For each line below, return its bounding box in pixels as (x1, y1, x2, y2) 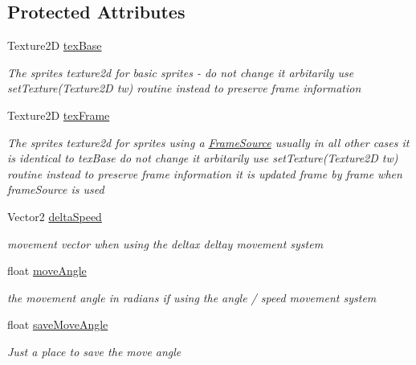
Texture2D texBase (7, 37, 102, 54)
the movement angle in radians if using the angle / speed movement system (7, 289, 377, 306)
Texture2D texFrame (7, 106, 110, 123)
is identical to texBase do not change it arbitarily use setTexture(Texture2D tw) (7, 150, 398, 166)
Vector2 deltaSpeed (7, 207, 102, 224)
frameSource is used (7, 181, 104, 198)
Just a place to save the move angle (7, 342, 181, 359)
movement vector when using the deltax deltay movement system (7, 235, 324, 252)
